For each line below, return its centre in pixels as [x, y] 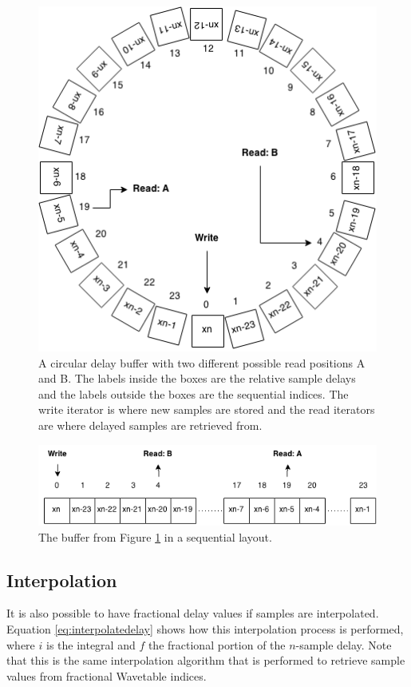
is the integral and [91, 644]
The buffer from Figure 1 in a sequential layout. [155, 536]
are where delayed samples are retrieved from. [150, 425]
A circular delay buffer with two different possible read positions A [202, 362]
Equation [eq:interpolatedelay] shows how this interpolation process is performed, [205, 628]
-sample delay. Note [344, 644]
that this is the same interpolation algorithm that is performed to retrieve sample [206, 660]
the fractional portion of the [217, 644]
